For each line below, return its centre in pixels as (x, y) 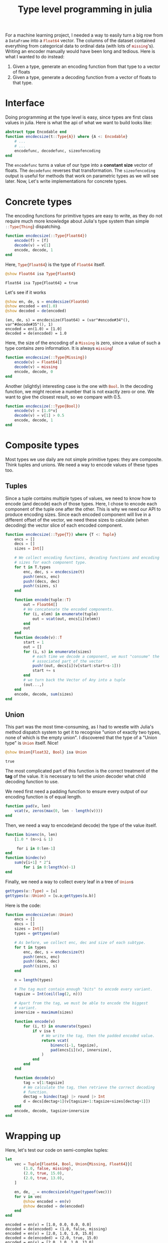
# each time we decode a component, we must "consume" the (96, 656)
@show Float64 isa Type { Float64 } (40, 274)
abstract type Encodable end (36, 132)
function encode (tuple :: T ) (43, 600)
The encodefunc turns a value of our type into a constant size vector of (79, 165)
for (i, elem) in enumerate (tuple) (61, 614)
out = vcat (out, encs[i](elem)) (66, 619)
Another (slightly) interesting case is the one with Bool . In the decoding (79, 386)
